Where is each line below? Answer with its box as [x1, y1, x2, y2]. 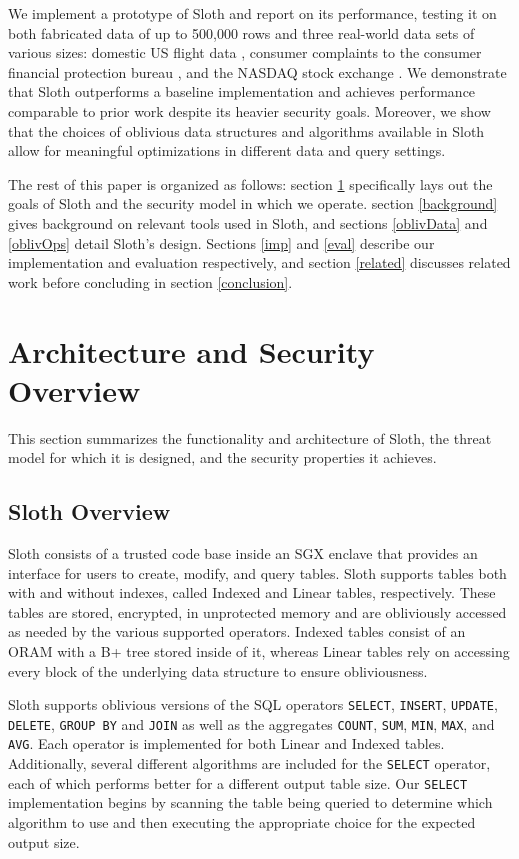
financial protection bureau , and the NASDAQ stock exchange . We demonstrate [8, 61, 507, 82]
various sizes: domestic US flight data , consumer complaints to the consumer [8, 42, 482, 63]
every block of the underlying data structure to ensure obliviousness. [8, 660, 428, 681]
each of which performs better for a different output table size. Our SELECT [8, 772, 468, 793]
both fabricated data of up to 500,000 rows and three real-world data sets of [8, 22, 475, 43]
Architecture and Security [8, 330, 375, 371]
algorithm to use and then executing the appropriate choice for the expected [8, 812, 476, 833]
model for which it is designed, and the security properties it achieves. [8, 447, 437, 468]
